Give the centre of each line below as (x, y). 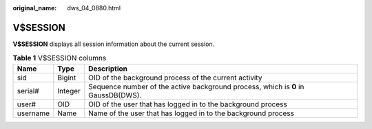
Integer (69, 91)
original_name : (35, 8)
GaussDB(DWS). (115, 95)
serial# (28, 91)
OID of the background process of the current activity (175, 78)
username (33, 113)
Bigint (67, 78)
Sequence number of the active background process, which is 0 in (196, 86)
